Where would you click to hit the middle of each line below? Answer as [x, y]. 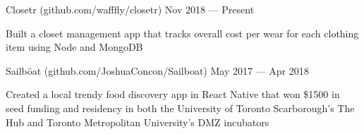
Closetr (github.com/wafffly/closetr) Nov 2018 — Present [130, 9]
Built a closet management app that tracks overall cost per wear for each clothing [182, 33]
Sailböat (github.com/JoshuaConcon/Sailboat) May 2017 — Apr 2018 [157, 70]
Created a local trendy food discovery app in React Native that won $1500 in [173, 94]
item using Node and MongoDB [74, 47]
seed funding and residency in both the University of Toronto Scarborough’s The [180, 108]
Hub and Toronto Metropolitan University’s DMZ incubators [138, 122]
